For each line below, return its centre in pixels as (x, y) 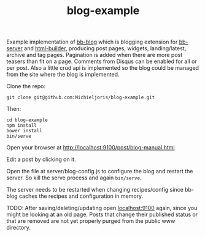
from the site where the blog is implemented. (63, 75)
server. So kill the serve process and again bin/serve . (74, 178)
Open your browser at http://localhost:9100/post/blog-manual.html (91, 148)
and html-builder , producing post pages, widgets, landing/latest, (105, 48)
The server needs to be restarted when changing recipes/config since (95, 190)
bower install (25, 131)
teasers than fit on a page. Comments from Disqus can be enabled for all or (102, 61)
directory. (18, 228)
